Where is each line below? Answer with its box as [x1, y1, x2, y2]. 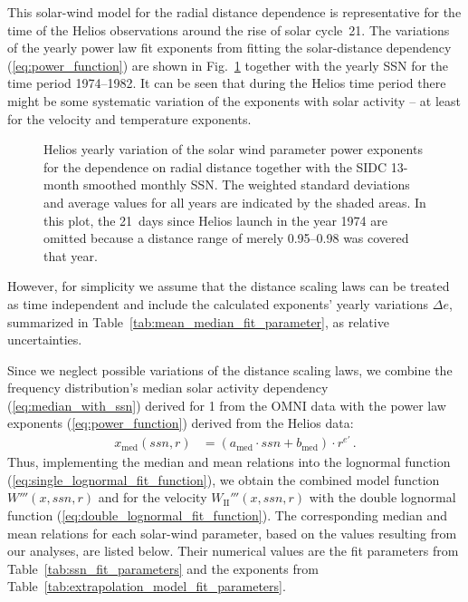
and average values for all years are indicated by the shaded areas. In [43, 192, 426, 211]
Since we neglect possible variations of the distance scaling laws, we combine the [7, 360, 453, 379]
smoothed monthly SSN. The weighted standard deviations [82, 175, 410, 194]
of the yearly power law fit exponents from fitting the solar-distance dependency [7, 38, 452, 57]
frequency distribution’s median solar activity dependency [7, 378, 329, 397]
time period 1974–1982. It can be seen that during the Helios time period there [7, 73, 446, 92]
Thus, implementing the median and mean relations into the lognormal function [7, 452, 451, 471]
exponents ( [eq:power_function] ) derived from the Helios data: [7, 413, 354, 432]
